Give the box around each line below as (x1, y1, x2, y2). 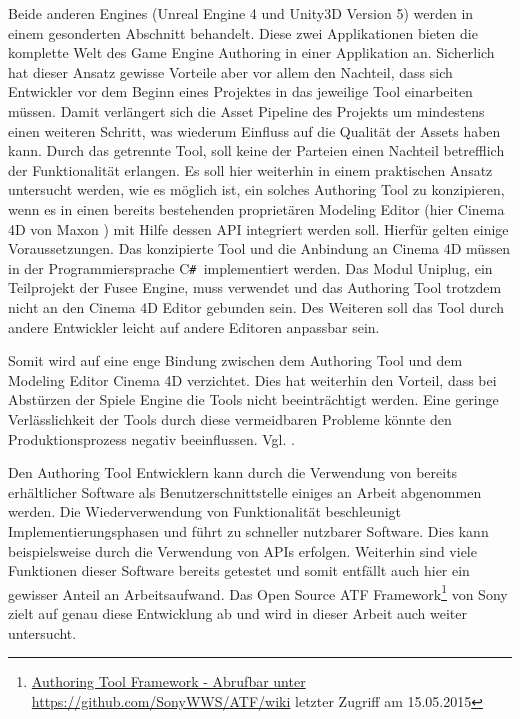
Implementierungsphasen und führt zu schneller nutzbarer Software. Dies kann (8, 520, 489, 541)
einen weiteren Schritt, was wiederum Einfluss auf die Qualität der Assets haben (8, 120, 501, 141)
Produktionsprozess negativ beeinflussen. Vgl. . (8, 428, 295, 449)
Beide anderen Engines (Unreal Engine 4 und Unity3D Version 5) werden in (8, 3, 474, 23)
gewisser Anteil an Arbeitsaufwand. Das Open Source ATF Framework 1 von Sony (8, 580, 508, 604)
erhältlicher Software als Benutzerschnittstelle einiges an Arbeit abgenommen (8, 481, 482, 502)
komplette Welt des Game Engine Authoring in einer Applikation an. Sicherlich (8, 42, 495, 63)
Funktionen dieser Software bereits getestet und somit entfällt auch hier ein (8, 560, 470, 581)
